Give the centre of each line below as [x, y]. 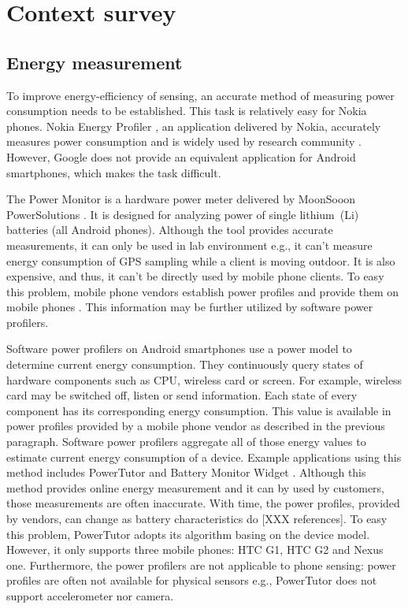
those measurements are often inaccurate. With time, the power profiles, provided [203, 503]
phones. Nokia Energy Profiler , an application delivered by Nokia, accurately [194, 126]
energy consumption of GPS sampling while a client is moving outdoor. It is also [201, 260]
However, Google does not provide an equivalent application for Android [181, 156]
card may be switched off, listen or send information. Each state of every [182, 395]
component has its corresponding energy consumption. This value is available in [199, 410]
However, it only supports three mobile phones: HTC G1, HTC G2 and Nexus [195, 550]
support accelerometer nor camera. [90, 595]
